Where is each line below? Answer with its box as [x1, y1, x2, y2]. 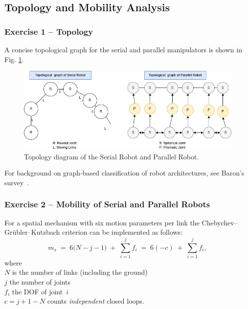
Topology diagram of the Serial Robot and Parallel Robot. [24, 151, 199, 161]
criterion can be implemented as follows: [62, 227, 183, 237]
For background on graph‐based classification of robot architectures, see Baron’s [4, 168, 245, 178]
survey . [4, 177, 29, 187]
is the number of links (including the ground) [12, 267, 148, 277]
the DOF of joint [12, 286, 63, 296]
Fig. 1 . [4, 54, 24, 64]
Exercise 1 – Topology [4, 25, 93, 37]
